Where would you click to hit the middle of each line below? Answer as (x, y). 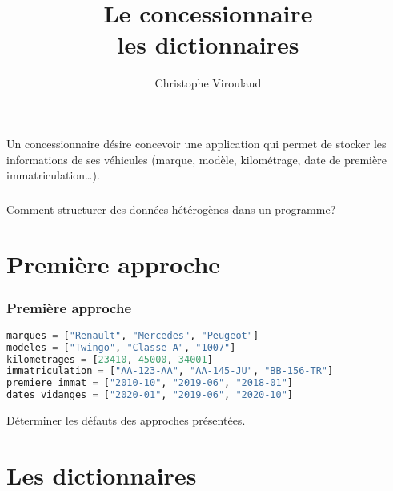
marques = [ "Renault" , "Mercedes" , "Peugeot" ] (133, 335)
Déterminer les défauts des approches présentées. (126, 420)
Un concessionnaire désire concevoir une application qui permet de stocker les (196, 143)
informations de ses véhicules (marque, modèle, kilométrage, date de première (196, 159)
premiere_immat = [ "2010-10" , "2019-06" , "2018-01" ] (150, 383)
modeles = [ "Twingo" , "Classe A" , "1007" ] (121, 347)
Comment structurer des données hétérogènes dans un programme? (171, 209)
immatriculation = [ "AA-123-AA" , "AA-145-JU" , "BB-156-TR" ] (170, 371)
